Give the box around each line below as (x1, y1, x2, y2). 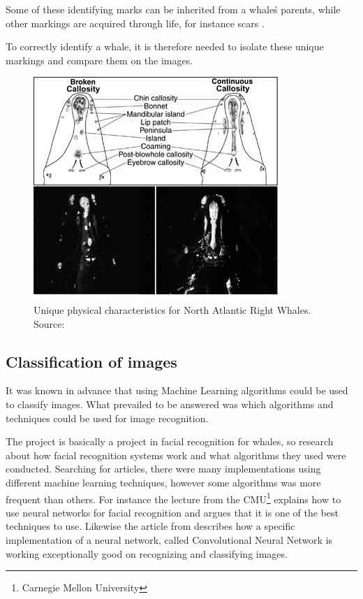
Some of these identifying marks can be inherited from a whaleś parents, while (6, 2, 341, 16)
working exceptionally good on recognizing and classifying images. (6, 546, 288, 561)
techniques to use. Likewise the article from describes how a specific (6, 519, 295, 533)
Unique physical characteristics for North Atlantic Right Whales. (34, 302, 311, 317)
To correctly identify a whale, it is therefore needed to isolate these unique (6, 39, 324, 54)
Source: (34, 316, 65, 331)
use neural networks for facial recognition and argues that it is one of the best (6, 505, 339, 519)
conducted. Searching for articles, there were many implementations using (6, 461, 321, 476)
